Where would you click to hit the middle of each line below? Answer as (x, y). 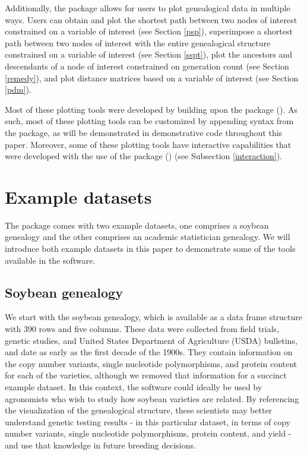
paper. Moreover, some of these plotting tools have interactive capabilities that (148, 144)
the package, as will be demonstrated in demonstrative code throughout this (144, 132)
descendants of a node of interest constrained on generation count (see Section (147, 66)
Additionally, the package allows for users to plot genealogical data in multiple (148, 8)
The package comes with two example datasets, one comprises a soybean (137, 225)
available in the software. (50, 260)
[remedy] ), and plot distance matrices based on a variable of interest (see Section (152, 78)
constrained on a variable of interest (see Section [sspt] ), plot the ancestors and (149, 54)
